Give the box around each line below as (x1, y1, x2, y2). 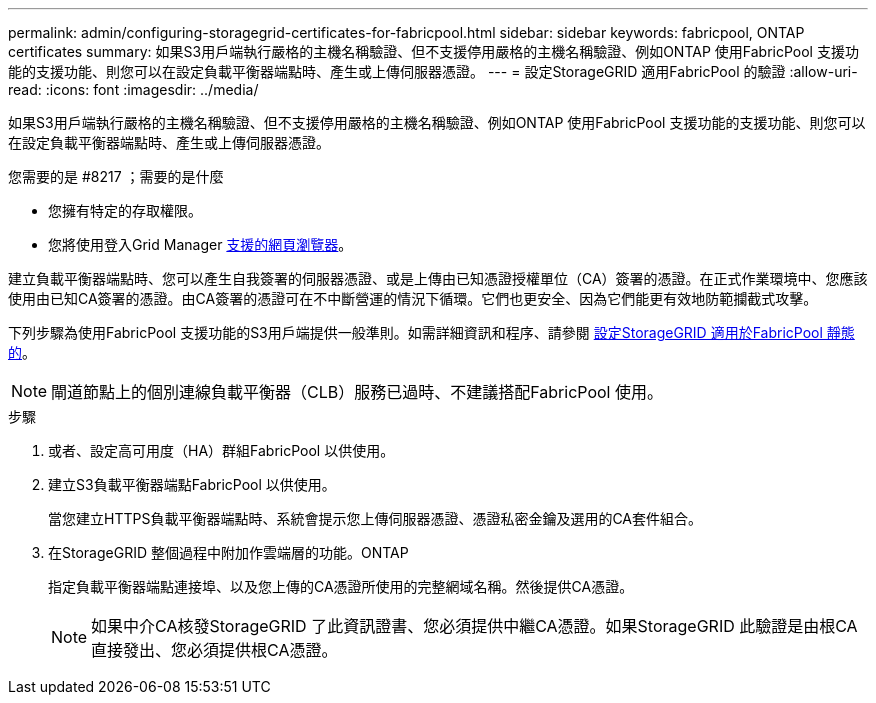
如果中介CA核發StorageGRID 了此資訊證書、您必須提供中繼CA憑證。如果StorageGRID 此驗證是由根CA (91, 616, 858, 636)
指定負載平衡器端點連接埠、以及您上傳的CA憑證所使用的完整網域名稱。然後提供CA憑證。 (48, 578, 634, 595)
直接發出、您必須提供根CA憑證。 (91, 640, 338, 660)
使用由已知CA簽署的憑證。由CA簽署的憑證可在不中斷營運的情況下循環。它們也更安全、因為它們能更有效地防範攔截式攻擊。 (8, 290, 818, 307)
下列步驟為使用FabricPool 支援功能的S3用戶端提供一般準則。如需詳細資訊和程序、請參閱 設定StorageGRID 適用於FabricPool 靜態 (8, 324, 855, 341)
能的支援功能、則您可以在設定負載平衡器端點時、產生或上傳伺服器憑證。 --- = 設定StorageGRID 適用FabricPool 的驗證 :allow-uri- (8, 63, 858, 80)
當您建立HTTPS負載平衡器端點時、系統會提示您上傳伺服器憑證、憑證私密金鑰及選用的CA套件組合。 (48, 510, 703, 527)
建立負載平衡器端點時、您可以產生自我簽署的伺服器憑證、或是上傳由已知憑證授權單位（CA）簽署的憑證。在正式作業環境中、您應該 (8, 270, 868, 287)
